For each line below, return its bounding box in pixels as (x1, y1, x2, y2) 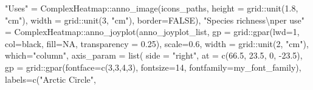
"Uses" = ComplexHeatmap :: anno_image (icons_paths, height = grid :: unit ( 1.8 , (5, 2, 298, 14)
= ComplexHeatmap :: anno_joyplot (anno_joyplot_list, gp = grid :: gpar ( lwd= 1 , (5, 25, 300, 38)
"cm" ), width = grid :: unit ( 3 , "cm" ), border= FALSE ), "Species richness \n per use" (5, 13, 305, 26)
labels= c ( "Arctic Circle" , (5, 72, 96, 85)
